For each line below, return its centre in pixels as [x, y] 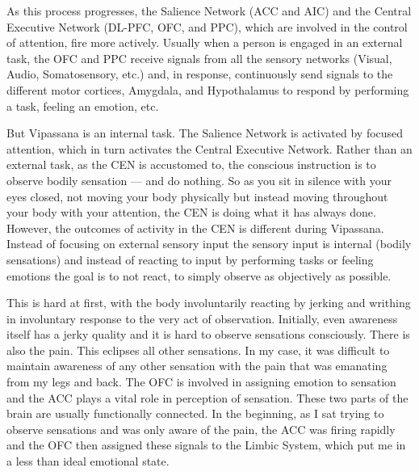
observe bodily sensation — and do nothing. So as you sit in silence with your [199, 180]
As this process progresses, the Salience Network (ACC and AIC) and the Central [209, 11]
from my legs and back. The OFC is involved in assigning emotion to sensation [201, 382]
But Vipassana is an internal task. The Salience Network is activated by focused [205, 133]
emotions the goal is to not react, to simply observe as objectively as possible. [199, 275]
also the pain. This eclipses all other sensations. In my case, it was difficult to [198, 350]
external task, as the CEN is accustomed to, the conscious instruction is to [191, 164]
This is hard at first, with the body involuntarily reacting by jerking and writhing [209, 303]
